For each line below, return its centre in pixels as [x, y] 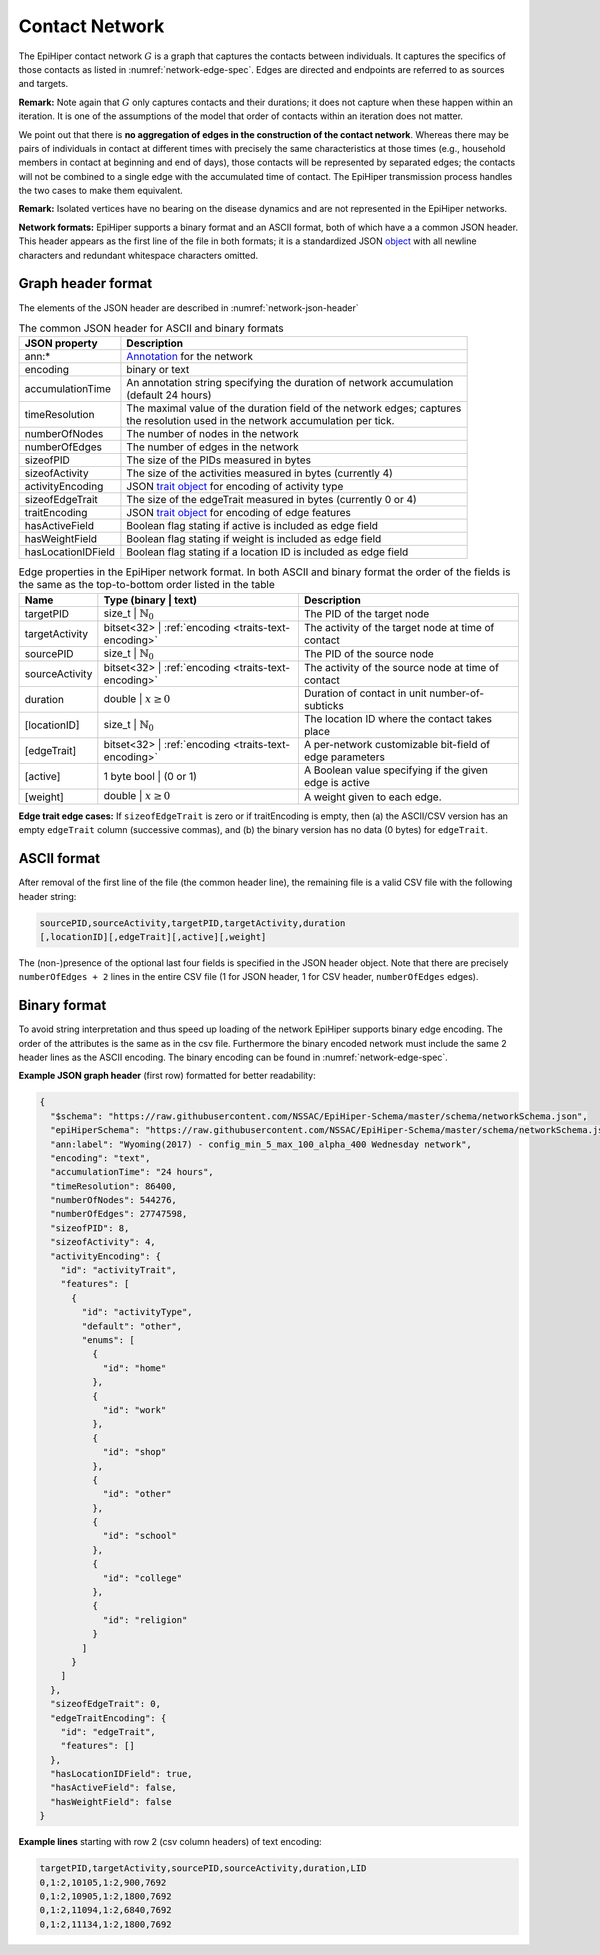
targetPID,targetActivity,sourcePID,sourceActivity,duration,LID [203, 1868]
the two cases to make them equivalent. [101, 191]
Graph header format [85, 283]
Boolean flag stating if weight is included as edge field [254, 539]
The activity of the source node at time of [401, 668]
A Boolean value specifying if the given [396, 770]
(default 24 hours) [169, 395]
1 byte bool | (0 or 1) [150, 777]
